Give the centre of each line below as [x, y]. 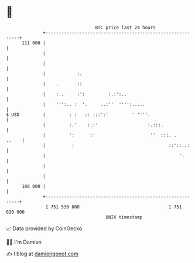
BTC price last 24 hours [126, 28]
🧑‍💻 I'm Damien [24, 242]
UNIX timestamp [124, 217]
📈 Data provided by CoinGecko [44, 228]
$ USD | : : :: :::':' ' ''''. [78, 115]
